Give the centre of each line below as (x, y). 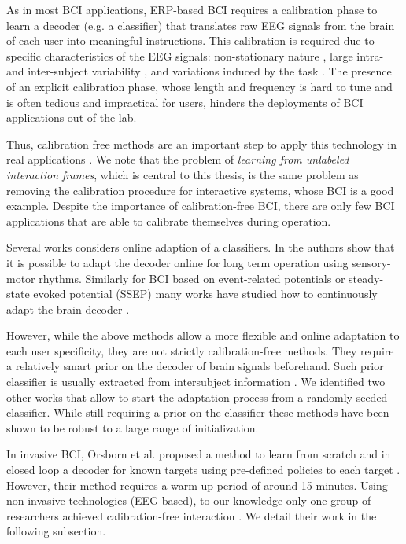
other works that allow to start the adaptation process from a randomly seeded (197, 397)
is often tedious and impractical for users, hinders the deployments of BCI (185, 102)
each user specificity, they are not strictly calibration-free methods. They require (200, 350)
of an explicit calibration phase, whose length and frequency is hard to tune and (199, 86)
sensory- (371, 262)
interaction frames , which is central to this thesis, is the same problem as (183, 174)
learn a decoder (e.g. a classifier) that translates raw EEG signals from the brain (201, 25)
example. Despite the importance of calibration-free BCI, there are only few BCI (201, 206)
